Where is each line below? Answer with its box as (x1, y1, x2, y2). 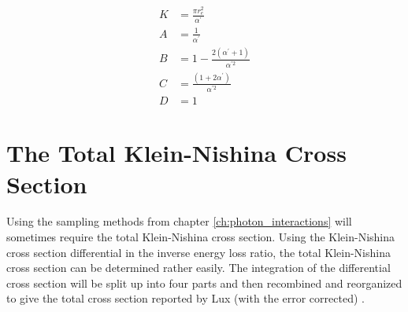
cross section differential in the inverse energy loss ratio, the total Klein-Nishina (6, 244, 391, 260)
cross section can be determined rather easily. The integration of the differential (6, 259, 391, 276)
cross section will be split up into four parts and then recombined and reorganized (6, 274, 402, 291)
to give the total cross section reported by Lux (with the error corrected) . (6, 290, 365, 306)
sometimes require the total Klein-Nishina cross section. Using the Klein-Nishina (6, 229, 395, 245)
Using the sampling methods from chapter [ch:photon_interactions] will (6, 213, 352, 229)
